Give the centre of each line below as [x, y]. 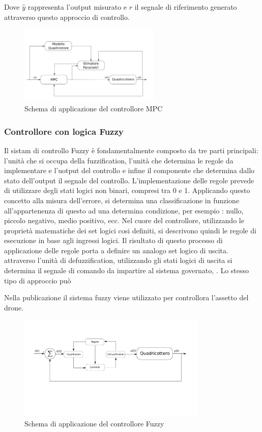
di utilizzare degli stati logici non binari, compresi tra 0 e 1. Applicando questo [127, 190]
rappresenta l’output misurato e [77, 7]
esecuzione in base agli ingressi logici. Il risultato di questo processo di [113, 240]
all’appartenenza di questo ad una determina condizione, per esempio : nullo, [124, 210]
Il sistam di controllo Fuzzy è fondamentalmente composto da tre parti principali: [131, 150]
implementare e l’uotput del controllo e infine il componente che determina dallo [129, 170]
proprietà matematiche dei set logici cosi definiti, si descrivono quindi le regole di [130, 230]
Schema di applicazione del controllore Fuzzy [94, 423]
